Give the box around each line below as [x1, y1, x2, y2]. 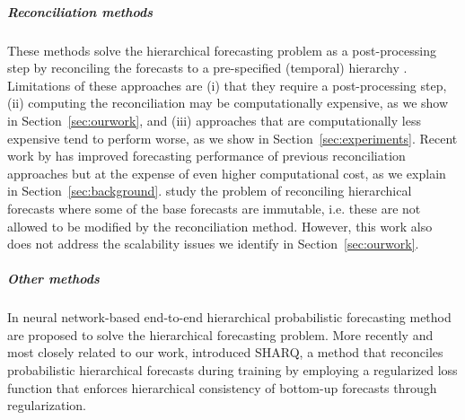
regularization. [7, 396, 86, 415]
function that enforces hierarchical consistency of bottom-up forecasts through [7, 378, 437, 397]
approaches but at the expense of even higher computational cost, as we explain [7, 163, 446, 182]
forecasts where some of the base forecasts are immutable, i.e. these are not [7, 198, 421, 217]
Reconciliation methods [7, 2, 154, 21]
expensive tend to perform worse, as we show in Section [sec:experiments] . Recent [7, 128, 458, 147]
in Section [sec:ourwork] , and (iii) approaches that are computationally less [7, 110, 421, 129]
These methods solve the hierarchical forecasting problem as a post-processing [7, 40, 436, 59]
